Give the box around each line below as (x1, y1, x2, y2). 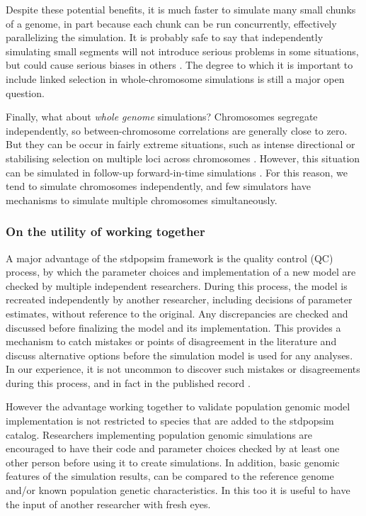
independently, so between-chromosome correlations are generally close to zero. (6, 123, 348, 138)
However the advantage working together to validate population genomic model (6, 399, 350, 414)
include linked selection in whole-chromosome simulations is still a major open (6, 71, 345, 86)
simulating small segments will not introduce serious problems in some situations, (6, 43, 359, 58)
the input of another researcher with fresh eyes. (6, 496, 211, 511)
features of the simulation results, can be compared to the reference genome (6, 469, 334, 483)
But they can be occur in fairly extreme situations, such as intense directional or (6, 137, 355, 152)
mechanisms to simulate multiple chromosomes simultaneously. (6, 192, 278, 207)
